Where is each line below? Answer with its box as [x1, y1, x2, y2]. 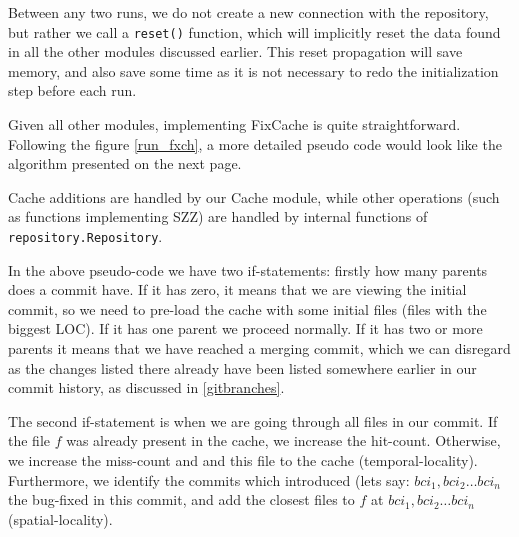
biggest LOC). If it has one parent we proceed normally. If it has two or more [8, 318, 483, 339]
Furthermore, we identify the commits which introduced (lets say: [8, 469, 410, 490]
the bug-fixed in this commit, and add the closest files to [8, 489, 355, 510]
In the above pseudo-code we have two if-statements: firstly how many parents [8, 259, 488, 280]
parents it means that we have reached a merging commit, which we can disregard [8, 338, 511, 359]
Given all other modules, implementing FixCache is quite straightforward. [8, 114, 461, 135]
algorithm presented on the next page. [8, 153, 242, 174]
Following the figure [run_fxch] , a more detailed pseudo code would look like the [8, 133, 502, 154]
